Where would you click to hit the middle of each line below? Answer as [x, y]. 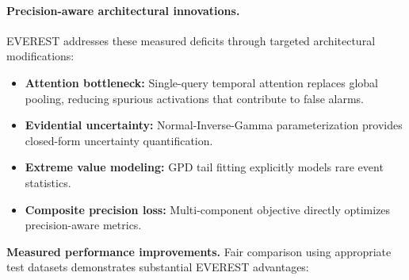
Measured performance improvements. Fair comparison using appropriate [199, 251]
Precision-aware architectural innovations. [123, 10]
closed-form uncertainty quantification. [119, 140]
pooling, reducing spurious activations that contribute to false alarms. [194, 98]
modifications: [40, 56]
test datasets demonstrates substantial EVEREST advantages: [158, 267]
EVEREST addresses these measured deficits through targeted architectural [191, 40]
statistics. [48, 182]
